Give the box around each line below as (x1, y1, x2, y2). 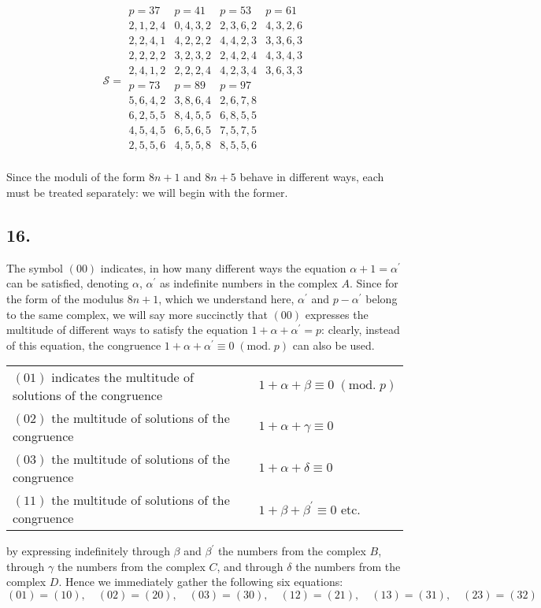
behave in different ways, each (239, 169, 384, 185)
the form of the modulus (6, 290, 124, 306)
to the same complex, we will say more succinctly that (6, 306, 268, 322)
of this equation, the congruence (6, 336, 161, 353)
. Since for (349, 275, 398, 291)
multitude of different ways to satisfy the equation (6, 321, 248, 338)
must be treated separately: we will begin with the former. (6, 184, 288, 200)
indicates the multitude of (51, 368, 194, 387)
